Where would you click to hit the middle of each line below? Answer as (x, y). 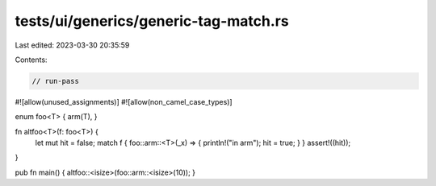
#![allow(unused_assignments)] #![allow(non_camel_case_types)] (124, 101)
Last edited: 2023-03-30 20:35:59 (72, 45)
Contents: (31, 60)
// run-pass (56, 81)
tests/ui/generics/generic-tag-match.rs (152, 21)
